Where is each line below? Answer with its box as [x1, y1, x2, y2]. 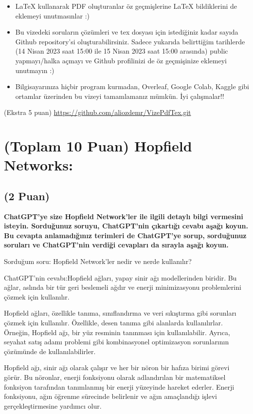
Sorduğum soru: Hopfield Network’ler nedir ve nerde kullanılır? [4, 256, 192, 266]
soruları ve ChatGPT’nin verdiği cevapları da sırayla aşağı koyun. [4, 240, 229, 250]
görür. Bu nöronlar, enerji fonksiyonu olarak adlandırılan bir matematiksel [4, 372, 226, 382]
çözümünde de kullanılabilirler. [4, 346, 96, 356]
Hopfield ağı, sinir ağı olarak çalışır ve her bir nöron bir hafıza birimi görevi [4, 362, 230, 373]
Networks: [4, 155, 73, 175]
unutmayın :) [15, 65, 54, 75]
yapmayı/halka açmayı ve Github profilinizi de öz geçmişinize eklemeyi [15, 55, 227, 65]
